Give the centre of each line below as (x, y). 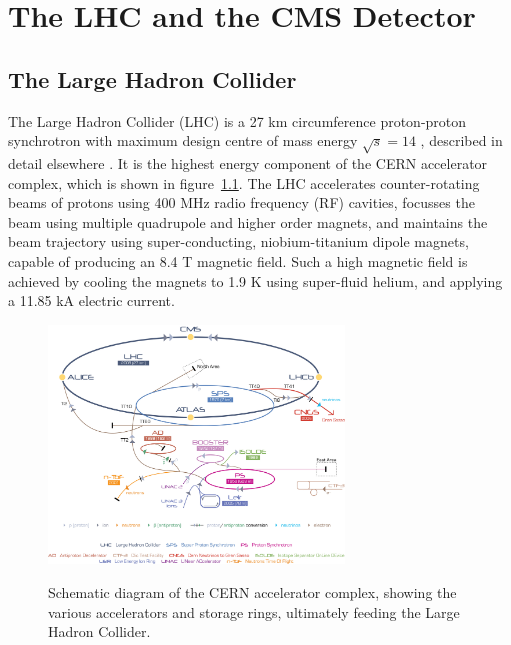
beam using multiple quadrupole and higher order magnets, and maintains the (248, 221)
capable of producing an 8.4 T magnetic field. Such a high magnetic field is (238, 260)
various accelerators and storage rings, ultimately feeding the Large (254, 611)
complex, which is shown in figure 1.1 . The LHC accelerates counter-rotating (244, 182)
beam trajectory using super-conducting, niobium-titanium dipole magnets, (238, 241)
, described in (461, 140)
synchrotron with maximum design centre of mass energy (183, 140)
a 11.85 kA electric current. (91, 300)
